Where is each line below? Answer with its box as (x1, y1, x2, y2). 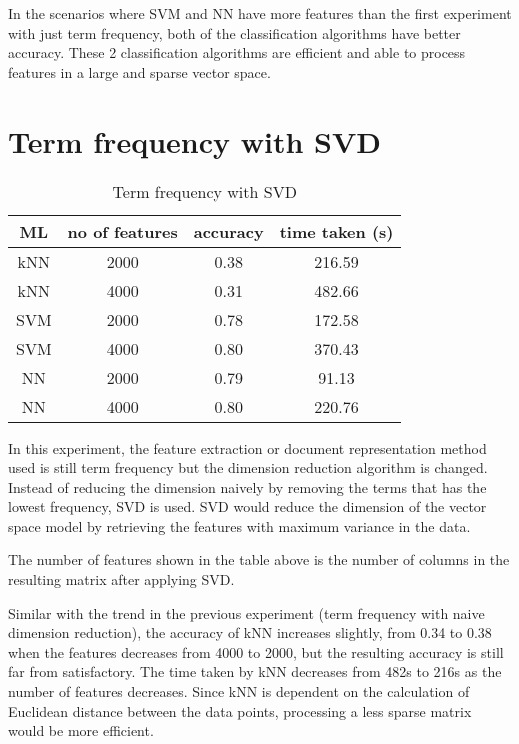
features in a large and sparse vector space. (8, 61, 271, 82)
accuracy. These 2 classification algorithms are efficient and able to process (8, 42, 466, 63)
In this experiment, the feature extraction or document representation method (8, 437, 487, 458)
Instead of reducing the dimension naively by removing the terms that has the (8, 476, 487, 497)
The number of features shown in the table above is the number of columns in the (8, 549, 510, 570)
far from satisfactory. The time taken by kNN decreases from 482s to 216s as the (8, 661, 502, 682)
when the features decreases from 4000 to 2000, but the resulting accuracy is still (8, 641, 504, 662)
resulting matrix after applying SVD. (8, 569, 235, 590)
